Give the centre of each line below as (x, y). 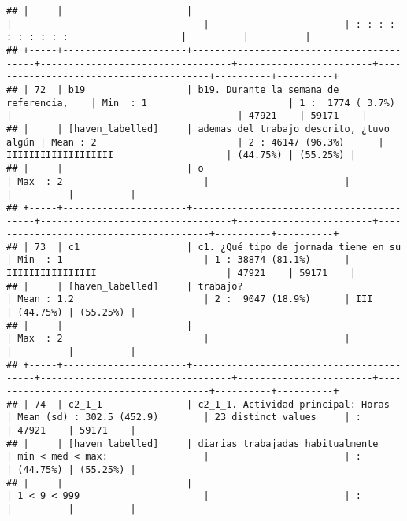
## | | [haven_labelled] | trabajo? (125, 286)
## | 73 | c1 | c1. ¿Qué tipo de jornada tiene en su (204, 247)
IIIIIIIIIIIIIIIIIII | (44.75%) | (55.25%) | (181, 155)
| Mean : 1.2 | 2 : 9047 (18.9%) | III (190, 299)
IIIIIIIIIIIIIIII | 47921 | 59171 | (181, 273)
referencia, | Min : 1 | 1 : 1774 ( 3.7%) (201, 103)
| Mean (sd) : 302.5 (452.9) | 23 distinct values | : (184, 418)
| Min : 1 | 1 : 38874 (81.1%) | (178, 260)
